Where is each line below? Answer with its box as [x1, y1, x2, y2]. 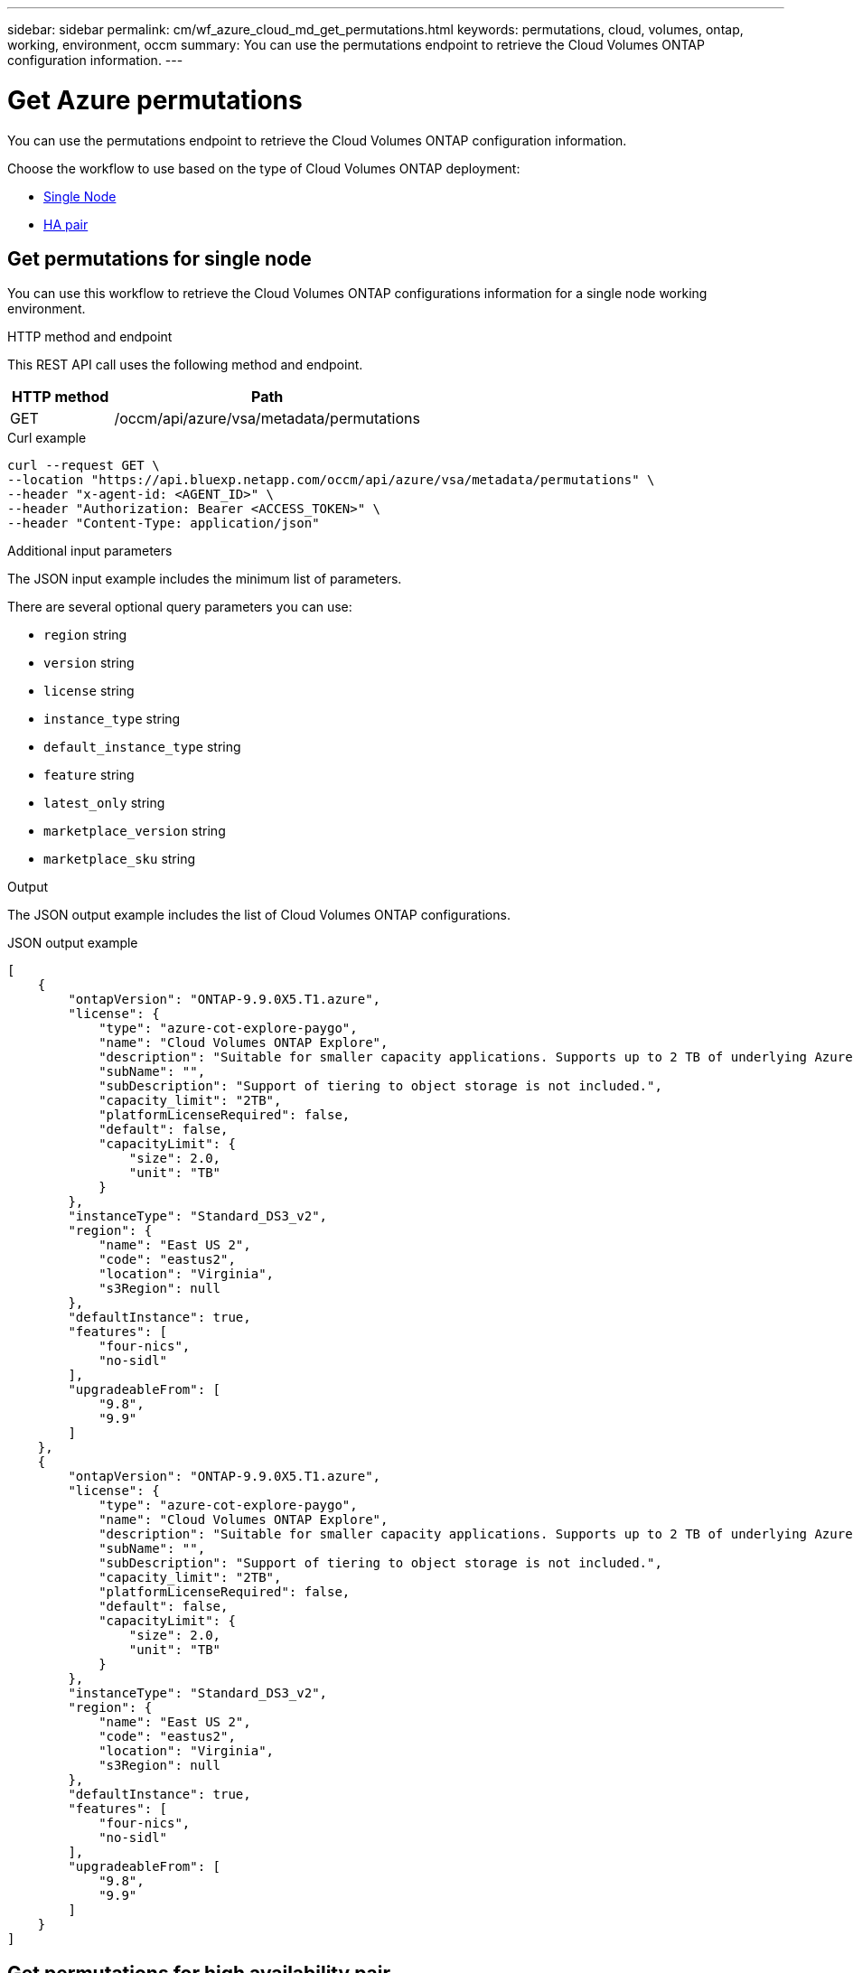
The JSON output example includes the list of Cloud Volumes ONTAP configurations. [7, 907, 511, 923]
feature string [43, 767, 135, 783]
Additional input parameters [7, 543, 173, 559]
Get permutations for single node [7, 247, 312, 270]
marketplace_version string [43, 823, 226, 839]
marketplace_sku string [43, 851, 195, 867]
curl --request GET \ [7, 458, 160, 473]
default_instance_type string [43, 739, 241, 755]
